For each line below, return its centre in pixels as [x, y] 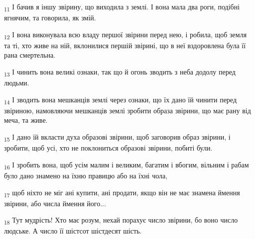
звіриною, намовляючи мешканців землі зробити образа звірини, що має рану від [127, 110]
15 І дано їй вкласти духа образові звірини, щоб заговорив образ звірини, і [117, 137]
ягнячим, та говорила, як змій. [50, 18]
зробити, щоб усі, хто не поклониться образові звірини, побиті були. [108, 148]
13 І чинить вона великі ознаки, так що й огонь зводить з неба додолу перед [120, 72]
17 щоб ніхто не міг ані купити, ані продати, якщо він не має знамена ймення [122, 193]
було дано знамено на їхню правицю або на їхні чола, [86, 175]
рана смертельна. [30, 55]
